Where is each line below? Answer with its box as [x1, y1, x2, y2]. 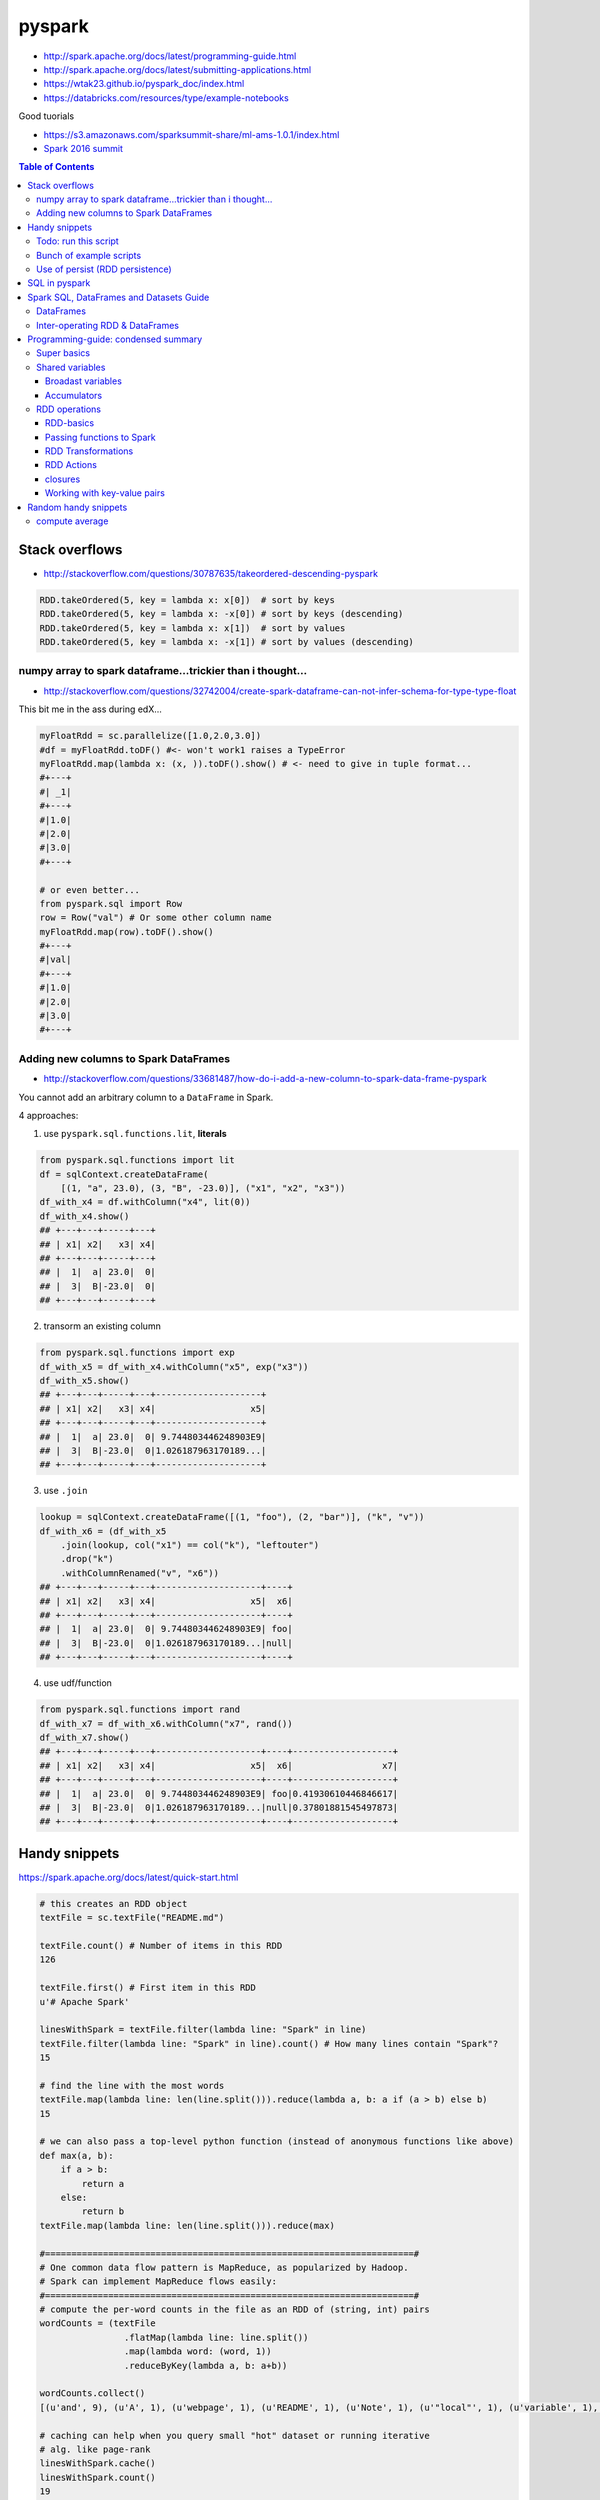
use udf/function [43, 1677, 112, 1689]
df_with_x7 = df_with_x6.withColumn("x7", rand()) [39, 1718, 294, 1729]
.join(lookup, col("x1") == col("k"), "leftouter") [60, 1540, 320, 1551]
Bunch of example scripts [36, 249, 142, 261]
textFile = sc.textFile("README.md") [39, 1912, 225, 1924]
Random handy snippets [27, 501, 128, 513]
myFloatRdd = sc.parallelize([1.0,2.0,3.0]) [39, 730, 262, 742]
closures [45, 473, 81, 485]
